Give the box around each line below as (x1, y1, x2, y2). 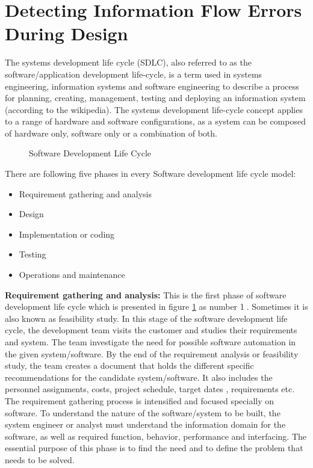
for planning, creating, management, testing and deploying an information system (5, 91, 306, 104)
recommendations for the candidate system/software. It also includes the (5, 371, 273, 383)
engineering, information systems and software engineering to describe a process (5, 79, 299, 92)
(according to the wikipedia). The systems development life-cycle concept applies (5, 103, 303, 115)
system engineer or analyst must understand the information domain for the (5, 418, 286, 431)
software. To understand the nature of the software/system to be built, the (5, 406, 280, 419)
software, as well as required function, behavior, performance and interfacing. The (5, 430, 307, 442)
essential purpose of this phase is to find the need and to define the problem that (5, 442, 303, 454)
